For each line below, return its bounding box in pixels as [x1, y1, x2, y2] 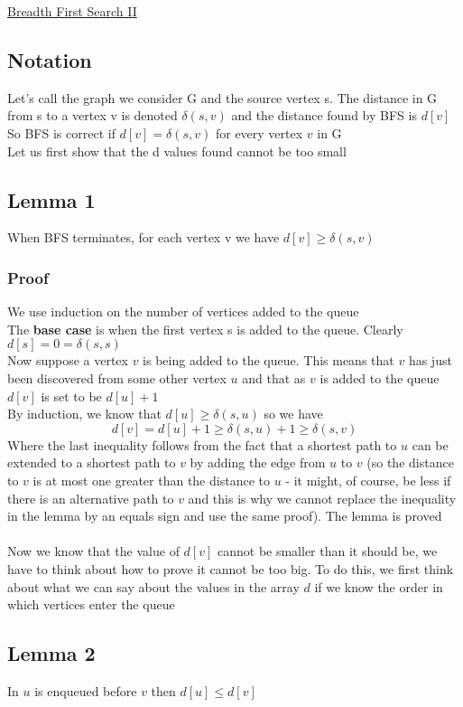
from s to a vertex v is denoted [7, 106, 178, 125]
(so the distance [366, 453, 454, 472]
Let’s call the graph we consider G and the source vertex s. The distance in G [7, 88, 438, 107]
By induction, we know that [7, 404, 162, 423]
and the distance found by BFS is [231, 106, 417, 125]
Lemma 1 [7, 185, 96, 213]
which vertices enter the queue [7, 595, 175, 614]
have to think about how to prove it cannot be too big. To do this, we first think [7, 559, 454, 578]
